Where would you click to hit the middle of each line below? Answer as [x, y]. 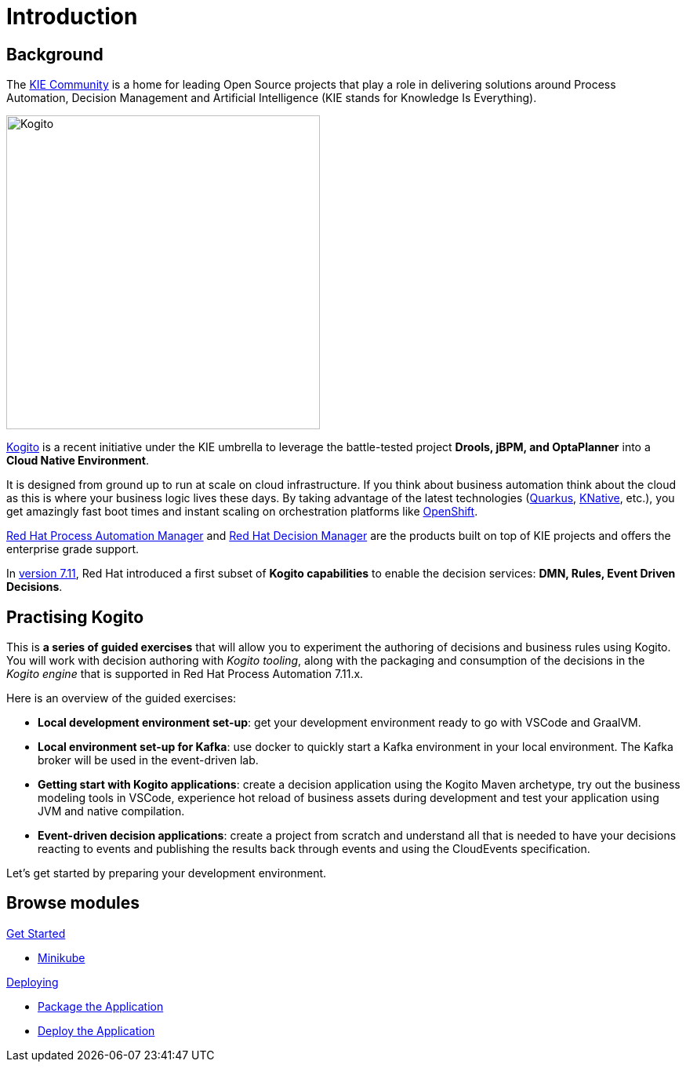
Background [55, 54]
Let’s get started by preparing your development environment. [167, 873]
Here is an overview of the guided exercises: [122, 698]
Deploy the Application [96, 1030]
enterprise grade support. [73, 549]
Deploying [33, 982]
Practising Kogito [75, 617]
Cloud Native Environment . [78, 461]
